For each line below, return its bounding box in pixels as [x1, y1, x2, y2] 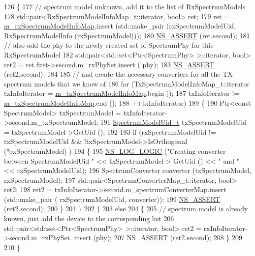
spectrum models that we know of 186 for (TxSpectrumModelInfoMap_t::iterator [4, 78, 250, 88]
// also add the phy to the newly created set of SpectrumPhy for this [4, 40, 214, 50]
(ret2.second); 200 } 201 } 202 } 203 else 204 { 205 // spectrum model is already [4, 203, 248, 214]
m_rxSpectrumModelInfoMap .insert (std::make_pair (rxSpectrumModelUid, [4, 21, 236, 31]
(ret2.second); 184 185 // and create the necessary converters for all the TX [4, 69, 233, 79]
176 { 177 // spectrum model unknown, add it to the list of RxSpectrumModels [4, 1, 246, 11]
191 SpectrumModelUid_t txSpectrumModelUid [100, 117, 247, 127]
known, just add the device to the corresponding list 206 [4, 213, 174, 224]
